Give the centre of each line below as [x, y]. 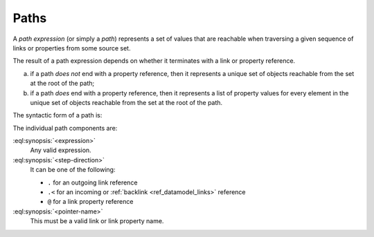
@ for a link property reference [90, 202]
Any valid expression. [61, 150]
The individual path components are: [65, 128]
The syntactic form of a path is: [57, 115]
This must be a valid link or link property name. [97, 221]
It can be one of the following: [73, 170]
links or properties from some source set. [72, 48]
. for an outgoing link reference [92, 182]
